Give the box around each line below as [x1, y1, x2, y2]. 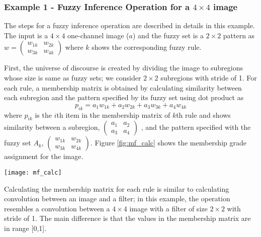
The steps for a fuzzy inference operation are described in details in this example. [4, 20, 255, 31]
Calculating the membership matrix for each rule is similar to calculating [4, 183, 229, 194]
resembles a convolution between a [4, 203, 110, 213]
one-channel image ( [67, 30, 129, 40]
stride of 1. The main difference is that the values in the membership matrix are [4, 213, 251, 223]
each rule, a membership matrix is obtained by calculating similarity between [4, 82, 242, 93]
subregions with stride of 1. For [160, 72, 257, 83]
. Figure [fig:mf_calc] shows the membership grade [90, 137, 246, 148]
